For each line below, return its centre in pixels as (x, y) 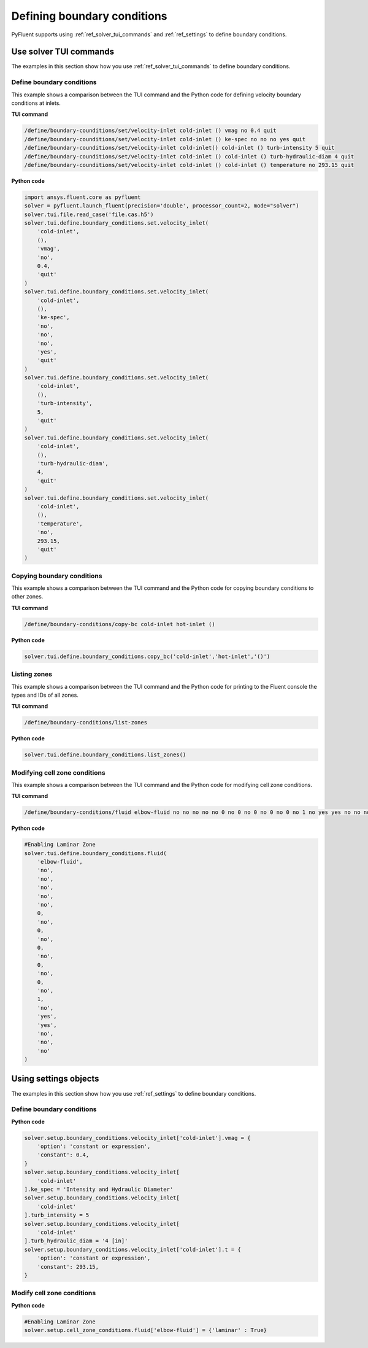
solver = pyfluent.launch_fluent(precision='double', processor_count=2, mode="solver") (162, 206)
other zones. (27, 597)
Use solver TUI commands (63, 52)
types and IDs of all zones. (45, 695)
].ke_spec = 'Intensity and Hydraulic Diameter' (99, 1190)
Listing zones (32, 674)
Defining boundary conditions (89, 16)
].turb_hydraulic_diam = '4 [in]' (76, 1241)
